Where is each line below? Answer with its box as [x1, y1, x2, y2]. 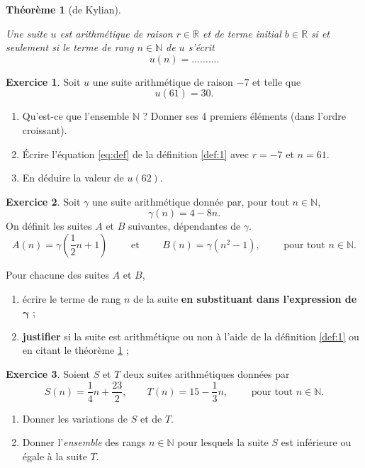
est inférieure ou [281, 435, 352, 450]
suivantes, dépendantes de [128, 218, 241, 233]
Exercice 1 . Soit [6, 74, 81, 89]
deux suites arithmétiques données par [123, 366, 290, 381]
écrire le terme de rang [22, 291, 121, 306]
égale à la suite [22, 448, 87, 463]
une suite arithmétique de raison [92, 74, 233, 89]
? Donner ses [142, 108, 198, 123]
